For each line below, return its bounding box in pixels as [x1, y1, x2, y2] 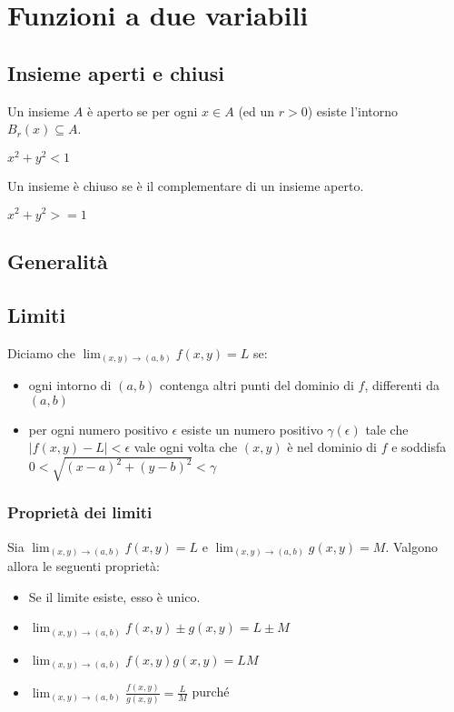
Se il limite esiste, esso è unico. [28, 587, 201, 606]
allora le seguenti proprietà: [7, 557, 160, 576]
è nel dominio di [287, 437, 377, 456]
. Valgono [385, 537, 438, 556]
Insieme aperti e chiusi [7, 58, 225, 86]
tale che [365, 419, 409, 438]
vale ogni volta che [133, 437, 238, 456]
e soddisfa [391, 437, 447, 456]
